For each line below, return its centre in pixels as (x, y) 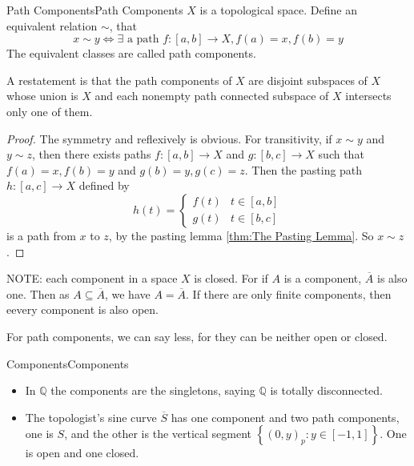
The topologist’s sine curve (91, 417)
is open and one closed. (82, 453)
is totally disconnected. (326, 390)
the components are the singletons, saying (153, 390)
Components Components (68, 363)
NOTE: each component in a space (92, 278)
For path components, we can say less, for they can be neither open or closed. (197, 336)
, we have (127, 293)
